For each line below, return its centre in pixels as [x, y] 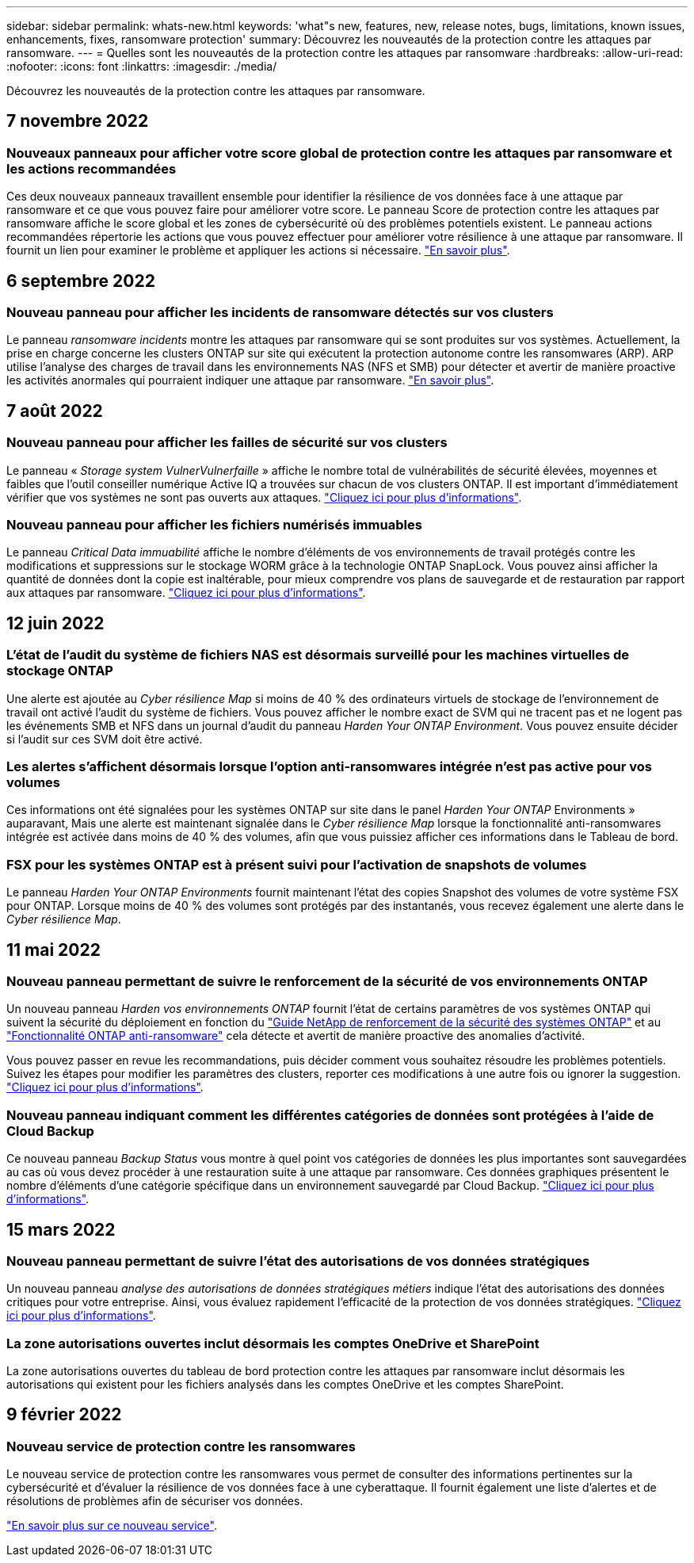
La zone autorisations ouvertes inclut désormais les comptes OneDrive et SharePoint [273, 1343]
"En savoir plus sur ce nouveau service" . [112, 1526]
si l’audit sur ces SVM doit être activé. [105, 739]
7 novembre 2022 [78, 121]
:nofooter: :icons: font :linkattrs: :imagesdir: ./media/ [142, 66]
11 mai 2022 [53, 950]
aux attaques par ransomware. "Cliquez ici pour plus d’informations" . [186, 593]
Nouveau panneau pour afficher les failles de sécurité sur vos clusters [227, 443]
